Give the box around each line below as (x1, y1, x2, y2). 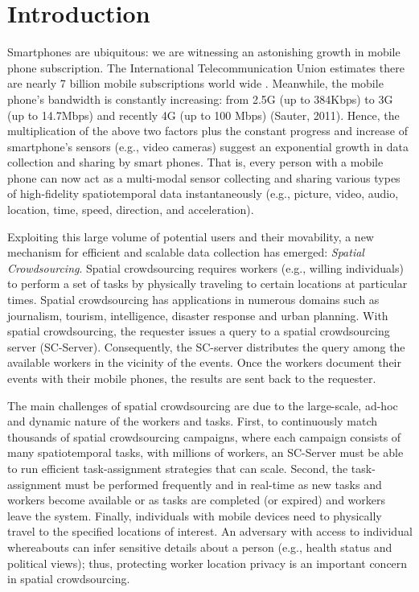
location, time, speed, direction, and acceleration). (7, 201, 254, 218)
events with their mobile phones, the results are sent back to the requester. (7, 370, 376, 386)
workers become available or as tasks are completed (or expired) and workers (7, 491, 386, 508)
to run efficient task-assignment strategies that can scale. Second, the (7, 459, 348, 476)
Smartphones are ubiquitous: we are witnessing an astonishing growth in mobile (7, 43, 401, 60)
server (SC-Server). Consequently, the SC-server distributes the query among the (7, 338, 405, 355)
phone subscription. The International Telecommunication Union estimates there (7, 59, 405, 76)
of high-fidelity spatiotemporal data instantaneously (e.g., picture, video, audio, (7, 185, 399, 202)
